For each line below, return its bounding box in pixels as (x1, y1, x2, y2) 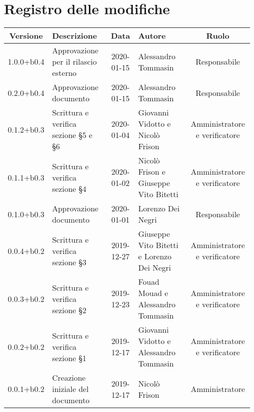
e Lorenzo (138, 251, 171, 262)
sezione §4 (52, 183, 86, 194)
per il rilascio (52, 56, 97, 68)
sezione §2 (52, 304, 86, 316)
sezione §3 (52, 256, 86, 268)
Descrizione (52, 30, 97, 42)
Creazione (52, 372, 86, 384)
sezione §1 (52, 352, 86, 364)
